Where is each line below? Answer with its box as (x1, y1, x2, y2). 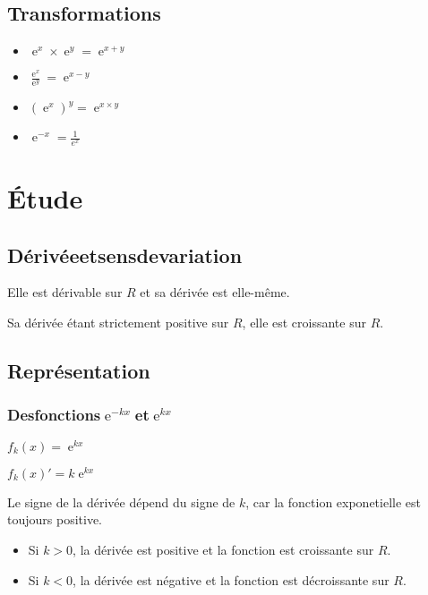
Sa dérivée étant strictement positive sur (7, 313, 229, 332)
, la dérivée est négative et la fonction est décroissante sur (73, 570, 389, 589)
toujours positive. (7, 510, 102, 529)
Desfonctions (7, 404, 101, 426)
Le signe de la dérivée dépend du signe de (7, 492, 235, 511)
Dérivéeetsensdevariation (7, 241, 243, 268)
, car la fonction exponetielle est (245, 492, 422, 511)
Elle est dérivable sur (7, 283, 123, 302)
